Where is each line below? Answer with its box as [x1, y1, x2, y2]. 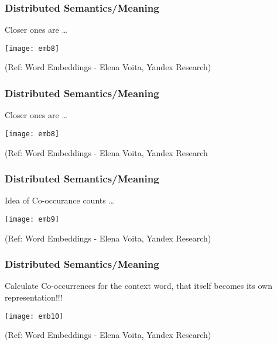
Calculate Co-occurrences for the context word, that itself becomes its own [5, 280, 272, 292]
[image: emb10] [5, 312, 64, 320]
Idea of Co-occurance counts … [5, 194, 114, 206]
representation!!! [5, 291, 63, 303]
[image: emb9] [5, 215, 60, 223]
